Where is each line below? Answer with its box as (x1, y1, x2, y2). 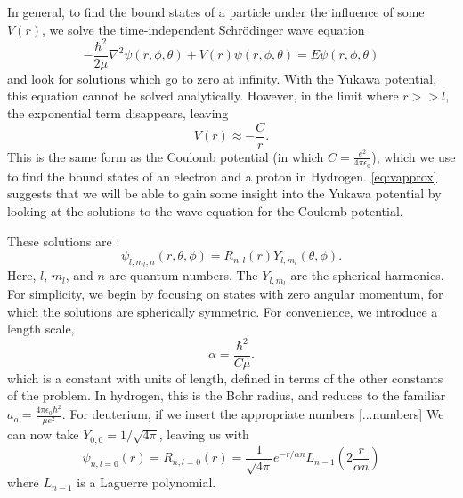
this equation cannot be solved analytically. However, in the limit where (7, 86, 399, 105)
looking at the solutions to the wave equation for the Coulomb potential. (7, 202, 403, 221)
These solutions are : (7, 231, 120, 250)
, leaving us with (158, 425, 249, 444)
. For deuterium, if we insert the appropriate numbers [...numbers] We (61, 405, 444, 423)
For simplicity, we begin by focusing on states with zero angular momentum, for (7, 285, 443, 303)
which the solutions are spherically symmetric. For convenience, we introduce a (7, 301, 438, 320)
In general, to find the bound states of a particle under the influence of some (7, 3, 425, 20)
